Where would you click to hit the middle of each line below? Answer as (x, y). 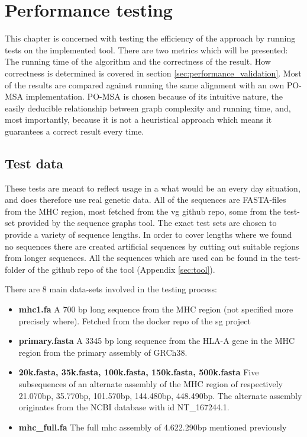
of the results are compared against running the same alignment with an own (145, 84)
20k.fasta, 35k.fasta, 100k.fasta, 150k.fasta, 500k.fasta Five (139, 372)
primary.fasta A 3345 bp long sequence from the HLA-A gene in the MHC (157, 341)
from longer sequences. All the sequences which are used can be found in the (143, 258)
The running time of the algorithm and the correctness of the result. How (138, 61)
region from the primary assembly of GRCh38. (103, 352)
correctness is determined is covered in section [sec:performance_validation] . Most (153, 73)
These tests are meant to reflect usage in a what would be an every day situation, (153, 188)
